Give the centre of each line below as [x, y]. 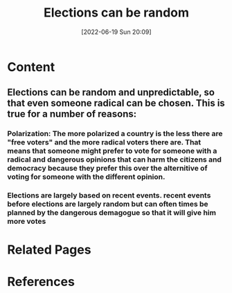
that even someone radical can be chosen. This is [116, 103]
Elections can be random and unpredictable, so [111, 92]
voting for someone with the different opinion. [86, 177]
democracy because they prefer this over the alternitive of [107, 169]
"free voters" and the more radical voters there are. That [104, 142]
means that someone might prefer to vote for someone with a [112, 151]
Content [31, 67]
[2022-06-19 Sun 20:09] [116, 32]
